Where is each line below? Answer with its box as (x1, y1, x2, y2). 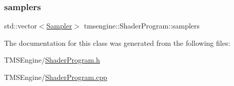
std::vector (4, 20, 37, 31)
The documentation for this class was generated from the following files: (4, 37, 230, 48)
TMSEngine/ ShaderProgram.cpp (4, 72, 107, 82)
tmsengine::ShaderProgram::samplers (84, 20, 200, 31)
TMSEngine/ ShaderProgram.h (4, 54, 100, 65)
